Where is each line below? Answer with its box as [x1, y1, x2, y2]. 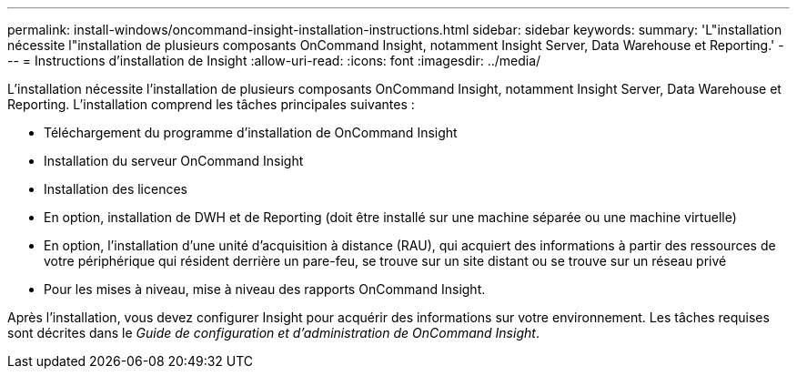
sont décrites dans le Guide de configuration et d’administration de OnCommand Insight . [7, 325, 540, 340]
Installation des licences [44, 181, 187, 197]
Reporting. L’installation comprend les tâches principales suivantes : [7, 97, 415, 112]
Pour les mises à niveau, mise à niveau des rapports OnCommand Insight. [44, 281, 486, 297]
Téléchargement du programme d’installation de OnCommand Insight [44, 125, 458, 140]
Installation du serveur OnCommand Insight [44, 153, 304, 168]
